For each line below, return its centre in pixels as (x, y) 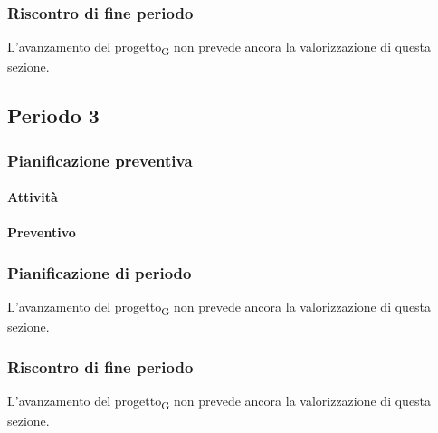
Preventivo (42, 232)
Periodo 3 (53, 115)
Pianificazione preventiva (100, 160)
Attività (33, 197)
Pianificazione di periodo (100, 272)
